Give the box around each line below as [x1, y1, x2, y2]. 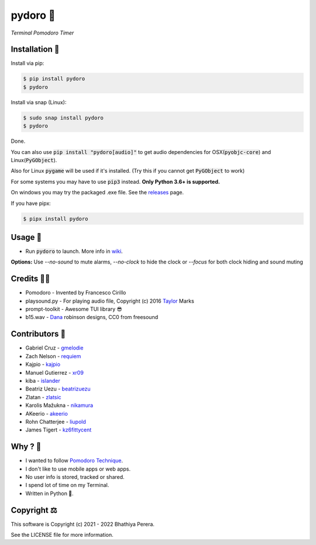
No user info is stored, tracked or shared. [25, 473, 125, 480]
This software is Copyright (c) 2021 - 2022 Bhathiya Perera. [11, 520, 155, 527]
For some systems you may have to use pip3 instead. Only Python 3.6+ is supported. [11, 178, 221, 185]
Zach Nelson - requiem [25, 352, 81, 359]
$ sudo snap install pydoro [23, 114, 104, 121]
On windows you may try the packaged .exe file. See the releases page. [11, 189, 184, 196]
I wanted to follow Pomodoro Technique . [25, 457, 123, 464]
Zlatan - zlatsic [25, 393, 61, 400]
